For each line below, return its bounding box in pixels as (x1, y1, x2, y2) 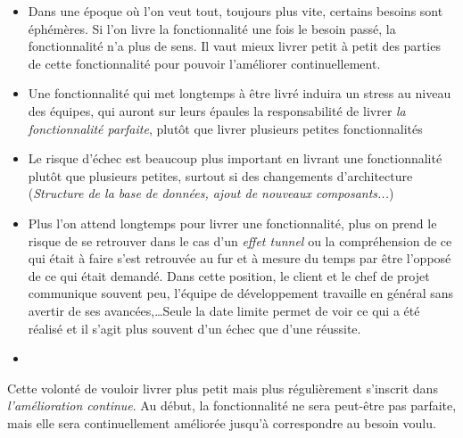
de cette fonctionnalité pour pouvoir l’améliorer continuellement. (28, 54, 381, 72)
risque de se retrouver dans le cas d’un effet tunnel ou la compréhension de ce (28, 231, 452, 250)
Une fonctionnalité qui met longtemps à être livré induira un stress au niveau (28, 84, 451, 103)
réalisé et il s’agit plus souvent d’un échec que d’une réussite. (28, 318, 361, 337)
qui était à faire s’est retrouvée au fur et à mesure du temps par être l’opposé (28, 249, 451, 268)
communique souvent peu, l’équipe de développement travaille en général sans (28, 284, 454, 302)
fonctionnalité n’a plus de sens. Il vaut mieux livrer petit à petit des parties (28, 37, 441, 55)
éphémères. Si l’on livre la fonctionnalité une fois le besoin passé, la (28, 19, 396, 37)
